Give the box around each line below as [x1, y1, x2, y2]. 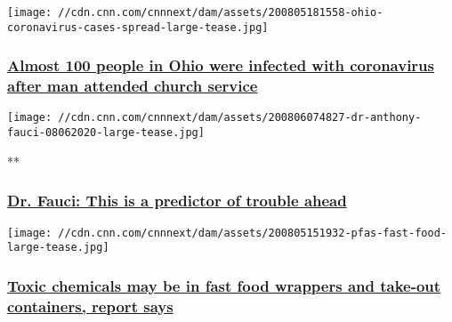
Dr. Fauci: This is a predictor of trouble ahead [7, 189, 347, 212]
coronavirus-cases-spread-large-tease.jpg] [7, 20, 269, 34]
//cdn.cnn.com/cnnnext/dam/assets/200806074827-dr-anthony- [58, 111, 422, 125]
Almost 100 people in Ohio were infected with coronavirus [7, 54, 434, 76]
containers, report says [7, 294, 174, 317]
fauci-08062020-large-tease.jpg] [7, 126, 205, 140]
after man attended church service [7, 75, 258, 97]
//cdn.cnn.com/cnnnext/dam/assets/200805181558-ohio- [58, 6, 383, 19]
